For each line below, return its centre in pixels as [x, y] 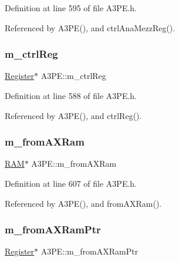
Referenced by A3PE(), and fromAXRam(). [83, 203]
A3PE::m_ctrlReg [73, 76]
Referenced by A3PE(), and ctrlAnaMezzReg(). [90, 27]
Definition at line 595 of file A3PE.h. [71, 8]
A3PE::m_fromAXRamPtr [89, 251]
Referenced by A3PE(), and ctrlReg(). [73, 115]
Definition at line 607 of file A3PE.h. [71, 183]
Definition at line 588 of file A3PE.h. [71, 95]
